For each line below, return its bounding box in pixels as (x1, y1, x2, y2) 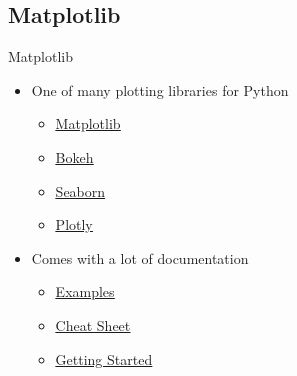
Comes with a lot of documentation (31, 247, 249, 268)
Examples (55, 281, 115, 302)
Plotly (55, 214, 93, 235)
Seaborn (55, 180, 106, 201)
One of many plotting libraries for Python (31, 79, 289, 100)
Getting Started (55, 348, 153, 369)
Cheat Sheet (55, 314, 131, 335)
